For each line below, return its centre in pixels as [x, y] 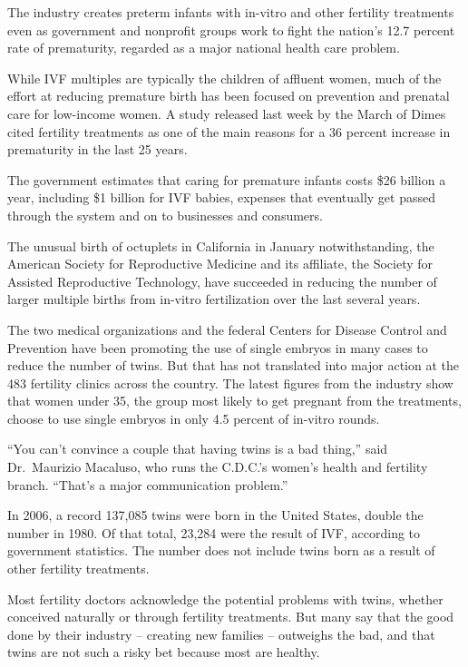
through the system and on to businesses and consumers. [165, 215]
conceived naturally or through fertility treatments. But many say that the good [231, 617]
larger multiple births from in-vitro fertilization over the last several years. [214, 299]
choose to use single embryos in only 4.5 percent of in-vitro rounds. [194, 418]
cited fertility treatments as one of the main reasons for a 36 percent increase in [229, 131]
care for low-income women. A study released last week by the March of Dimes [227, 113]
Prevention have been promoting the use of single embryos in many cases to [218, 347]
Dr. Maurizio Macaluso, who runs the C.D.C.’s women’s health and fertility [218, 467]
